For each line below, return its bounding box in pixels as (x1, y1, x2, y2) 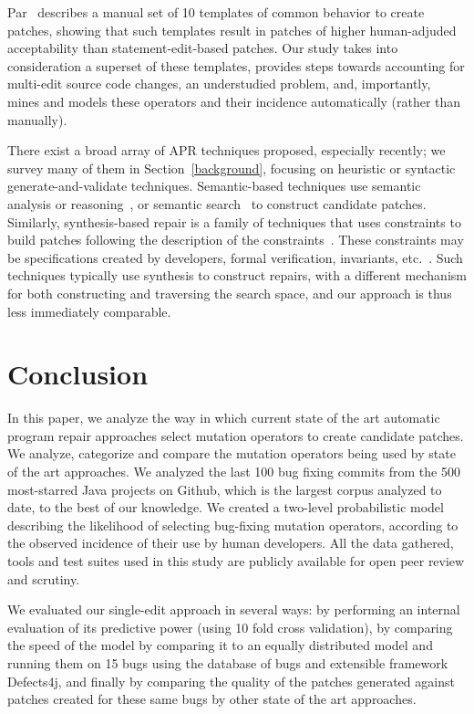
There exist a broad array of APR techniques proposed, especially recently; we (7, 141, 446, 160)
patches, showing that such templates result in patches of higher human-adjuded (7, 20, 457, 39)
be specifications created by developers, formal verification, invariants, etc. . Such (7, 247, 463, 267)
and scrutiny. (7, 569, 80, 588)
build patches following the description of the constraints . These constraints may (7, 230, 464, 249)
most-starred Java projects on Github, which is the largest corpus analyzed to (7, 479, 442, 499)
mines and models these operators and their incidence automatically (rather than (7, 91, 461, 110)
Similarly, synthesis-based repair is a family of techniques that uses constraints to (7, 212, 461, 231)
